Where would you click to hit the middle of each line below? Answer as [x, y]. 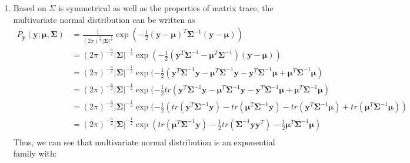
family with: [35, 153]
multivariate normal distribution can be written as [104, 19]
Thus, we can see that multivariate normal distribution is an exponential [144, 142]
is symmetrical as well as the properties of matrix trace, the [166, 8]
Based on [30, 8]
